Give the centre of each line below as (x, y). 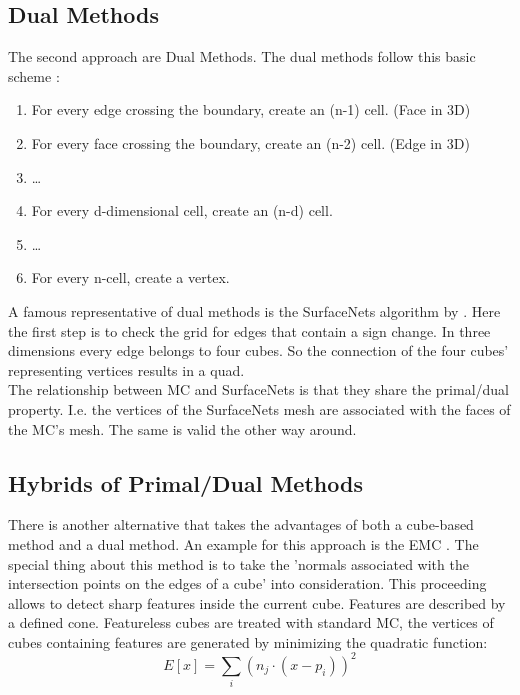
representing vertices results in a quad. (126, 369)
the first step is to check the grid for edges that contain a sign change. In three (249, 330)
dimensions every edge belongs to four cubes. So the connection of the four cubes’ (258, 350)
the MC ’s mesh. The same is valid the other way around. (182, 428)
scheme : (34, 75)
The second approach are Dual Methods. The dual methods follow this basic (242, 56)
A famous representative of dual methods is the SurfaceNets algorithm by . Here (254, 310)
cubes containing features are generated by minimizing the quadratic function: (248, 641)
